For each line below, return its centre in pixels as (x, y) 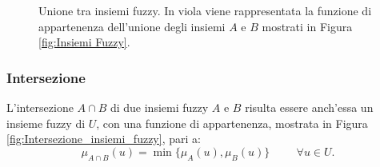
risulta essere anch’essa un (309, 107)
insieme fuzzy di (46, 123)
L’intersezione (40, 107)
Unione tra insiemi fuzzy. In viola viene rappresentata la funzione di (205, 10)
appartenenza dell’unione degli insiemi (132, 26)
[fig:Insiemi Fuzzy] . (84, 42)
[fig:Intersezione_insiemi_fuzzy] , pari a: (104, 139)
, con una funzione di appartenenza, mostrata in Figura (232, 123)
